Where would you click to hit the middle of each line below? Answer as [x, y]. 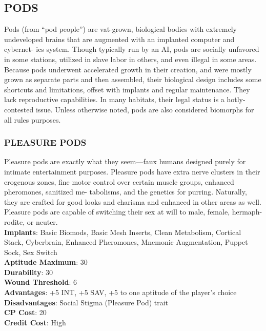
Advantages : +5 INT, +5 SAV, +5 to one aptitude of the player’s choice [120, 292]
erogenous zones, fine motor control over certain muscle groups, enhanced [119, 181]
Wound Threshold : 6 [41, 282]
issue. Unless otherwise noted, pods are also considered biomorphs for [145, 109]
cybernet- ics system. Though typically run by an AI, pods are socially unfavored [132, 49]
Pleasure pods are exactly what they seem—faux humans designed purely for [125, 161]
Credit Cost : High [35, 322]
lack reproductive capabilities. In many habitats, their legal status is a [114, 99]
